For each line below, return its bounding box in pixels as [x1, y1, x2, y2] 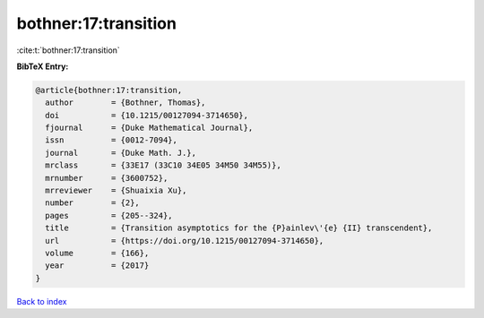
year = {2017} [45, 261, 150, 271]
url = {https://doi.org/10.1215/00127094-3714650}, [45, 236, 324, 245]
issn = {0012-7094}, [45, 135, 178, 145]
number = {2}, [45, 198, 141, 208]
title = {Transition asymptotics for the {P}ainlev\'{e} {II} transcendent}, [45, 223, 433, 233]
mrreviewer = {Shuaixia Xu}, [45, 185, 187, 196]
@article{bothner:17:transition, [35, 85, 183, 95]
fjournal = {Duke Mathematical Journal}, [45, 123, 254, 133]
